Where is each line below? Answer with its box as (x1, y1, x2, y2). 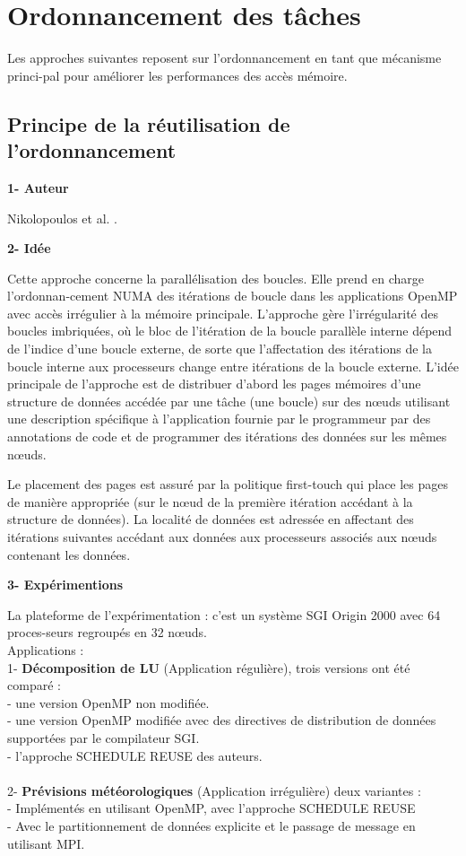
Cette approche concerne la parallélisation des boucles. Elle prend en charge (7, 268, 424, 287)
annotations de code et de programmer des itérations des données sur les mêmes (7, 427, 447, 446)
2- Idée (7, 239, 51, 258)
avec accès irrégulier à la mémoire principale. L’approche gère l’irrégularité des (7, 303, 438, 322)
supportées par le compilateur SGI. (7, 728, 200, 747)
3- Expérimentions (7, 575, 124, 594)
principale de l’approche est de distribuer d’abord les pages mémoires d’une (7, 374, 421, 393)
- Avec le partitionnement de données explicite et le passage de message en (7, 816, 416, 834)
